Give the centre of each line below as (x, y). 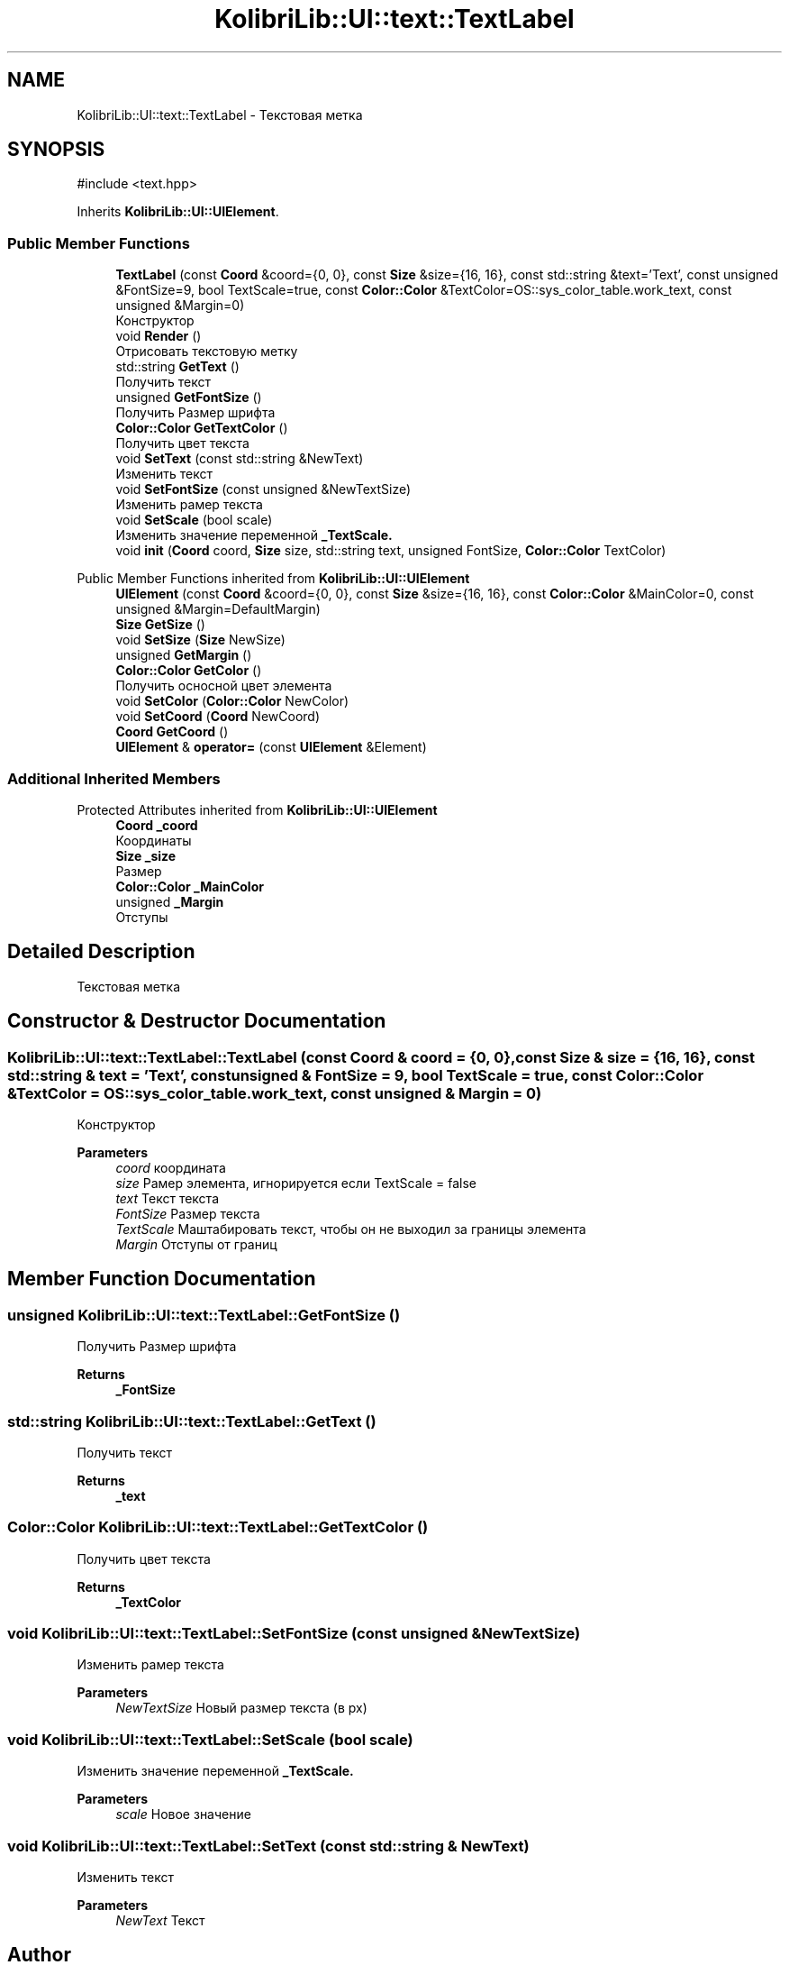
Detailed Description (101, 952)
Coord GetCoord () (172, 732)
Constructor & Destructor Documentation (197, 1021)
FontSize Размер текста (188, 1214)
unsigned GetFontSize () (189, 398)
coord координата (171, 1168)
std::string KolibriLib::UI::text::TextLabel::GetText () (192, 1421)
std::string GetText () (177, 367)
